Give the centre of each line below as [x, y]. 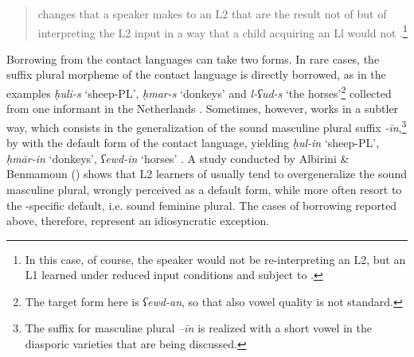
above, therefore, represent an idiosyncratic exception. [138, 221]
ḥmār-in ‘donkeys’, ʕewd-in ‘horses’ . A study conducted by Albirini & [178, 158]
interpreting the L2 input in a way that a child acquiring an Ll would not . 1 [223, 31]
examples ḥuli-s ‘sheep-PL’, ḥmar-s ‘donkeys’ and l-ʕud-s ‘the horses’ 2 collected [199, 92]
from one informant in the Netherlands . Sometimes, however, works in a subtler [203, 109]
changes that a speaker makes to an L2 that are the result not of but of [212, 14]
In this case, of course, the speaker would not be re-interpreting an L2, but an [215, 259]
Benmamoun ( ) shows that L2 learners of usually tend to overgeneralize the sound [207, 174]
